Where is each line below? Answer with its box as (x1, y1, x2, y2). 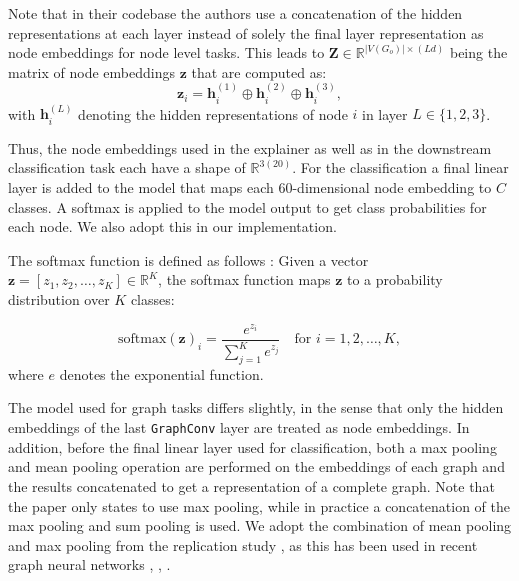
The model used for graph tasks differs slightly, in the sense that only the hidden (8, 397, 504, 418)
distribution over (8, 289, 110, 309)
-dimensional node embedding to (292, 177, 492, 198)
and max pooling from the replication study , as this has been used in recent (8, 534, 478, 555)
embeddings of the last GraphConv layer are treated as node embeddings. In (8, 417, 470, 438)
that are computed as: (191, 61, 327, 82)
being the (449, 42, 508, 63)
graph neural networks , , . (8, 554, 171, 575)
